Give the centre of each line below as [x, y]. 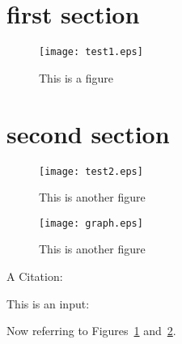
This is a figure [76, 77]
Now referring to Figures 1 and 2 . [91, 331]
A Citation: [35, 276]
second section [88, 133]
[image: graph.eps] [91, 223]
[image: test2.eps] [91, 171]
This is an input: [48, 303]
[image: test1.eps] [91, 52]
